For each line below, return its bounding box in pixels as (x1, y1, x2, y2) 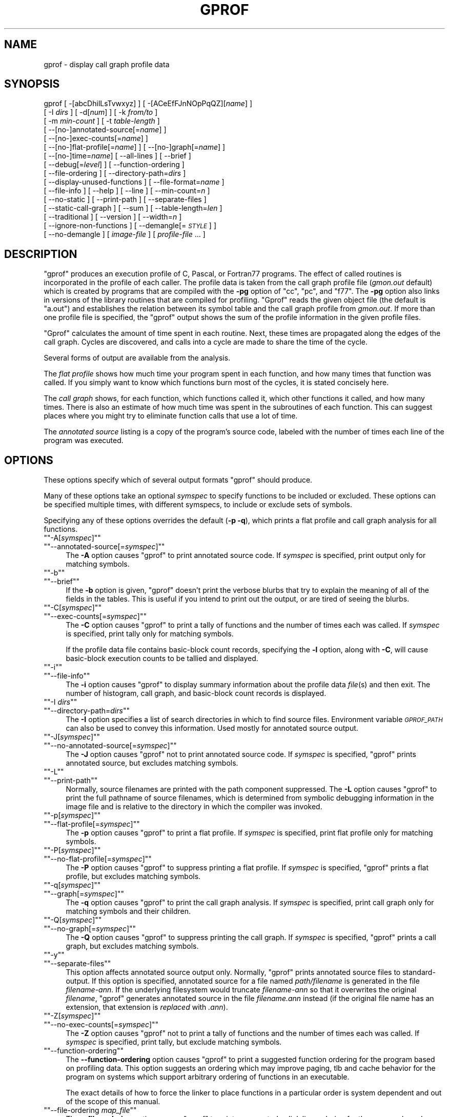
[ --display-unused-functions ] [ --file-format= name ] (44, 177, 224, 187)
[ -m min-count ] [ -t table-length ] (44, 116, 160, 126)
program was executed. (44, 436, 124, 445)
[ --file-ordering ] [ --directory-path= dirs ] (44, 169, 186, 178)
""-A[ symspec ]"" (44, 533, 101, 543)
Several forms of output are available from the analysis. (44, 353, 231, 363)
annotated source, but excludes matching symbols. (66, 759, 238, 768)
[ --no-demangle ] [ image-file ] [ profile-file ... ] (44, 230, 206, 239)
